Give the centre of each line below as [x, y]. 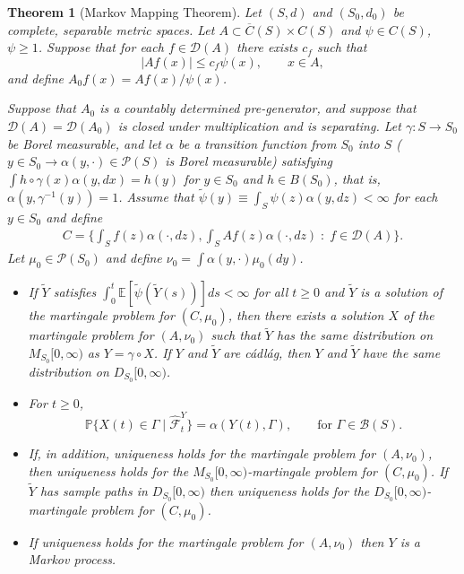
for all [271, 291]
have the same [402, 353]
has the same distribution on [355, 335]
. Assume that [156, 196]
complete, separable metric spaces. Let [111, 29]
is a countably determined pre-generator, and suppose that [258, 108]
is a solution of [401, 291]
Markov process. [72, 559]
